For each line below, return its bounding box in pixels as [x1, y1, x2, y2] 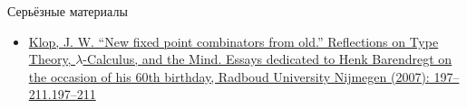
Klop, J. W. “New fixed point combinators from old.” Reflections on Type [28, 31, 439, 50]
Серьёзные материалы [7, 2, 128, 20]
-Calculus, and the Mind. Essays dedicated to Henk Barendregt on [83, 49, 452, 68]
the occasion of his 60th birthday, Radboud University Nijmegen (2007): [28, 67, 430, 85]
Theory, [28, 49, 72, 68]
